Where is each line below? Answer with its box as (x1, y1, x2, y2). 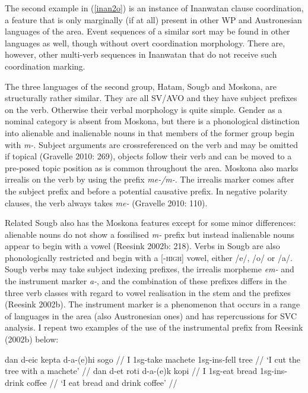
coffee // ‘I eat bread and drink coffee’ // (27, 376, 177, 388)
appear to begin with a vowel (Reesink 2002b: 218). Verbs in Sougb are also (5, 240, 280, 252)
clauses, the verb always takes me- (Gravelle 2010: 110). (5, 196, 208, 209)
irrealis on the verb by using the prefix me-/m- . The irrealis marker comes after (5, 173, 294, 186)
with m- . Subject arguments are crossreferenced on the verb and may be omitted (5, 138, 299, 150)
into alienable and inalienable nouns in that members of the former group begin (5, 126, 295, 139)
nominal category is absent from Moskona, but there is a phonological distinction (5, 115, 300, 127)
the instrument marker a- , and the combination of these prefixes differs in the (5, 275, 287, 287)
